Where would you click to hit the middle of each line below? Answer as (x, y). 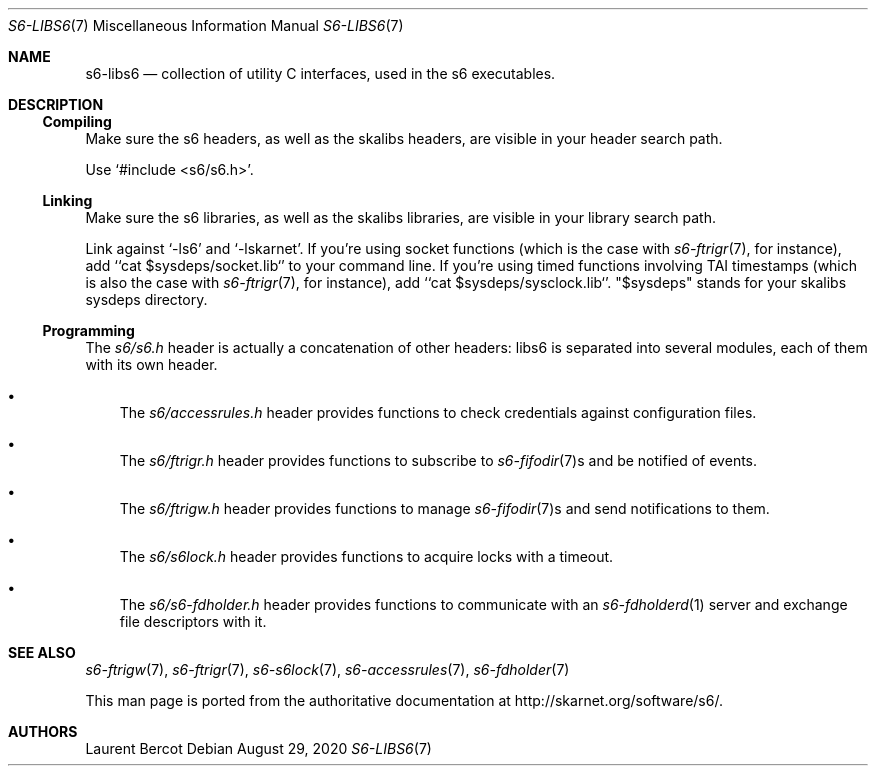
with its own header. (151, 364)
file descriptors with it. (193, 621)
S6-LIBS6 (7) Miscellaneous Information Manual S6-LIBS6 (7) (206, 25)
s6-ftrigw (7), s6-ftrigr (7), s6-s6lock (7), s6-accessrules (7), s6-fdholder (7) (327, 669)
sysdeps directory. (146, 299)
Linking (67, 200)
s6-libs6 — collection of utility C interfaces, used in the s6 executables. (320, 73)
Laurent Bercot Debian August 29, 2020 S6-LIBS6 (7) (258, 748)
